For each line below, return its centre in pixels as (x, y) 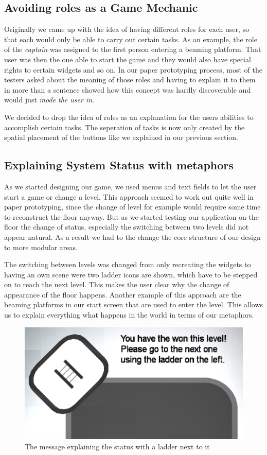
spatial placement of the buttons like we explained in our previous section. (121, 137)
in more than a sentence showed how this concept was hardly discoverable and (128, 89)
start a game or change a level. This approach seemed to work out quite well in (129, 196)
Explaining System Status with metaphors (119, 165)
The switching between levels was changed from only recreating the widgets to (128, 264)
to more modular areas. (41, 247)
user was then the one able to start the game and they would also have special (128, 59)
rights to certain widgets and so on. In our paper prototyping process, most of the (133, 69)
